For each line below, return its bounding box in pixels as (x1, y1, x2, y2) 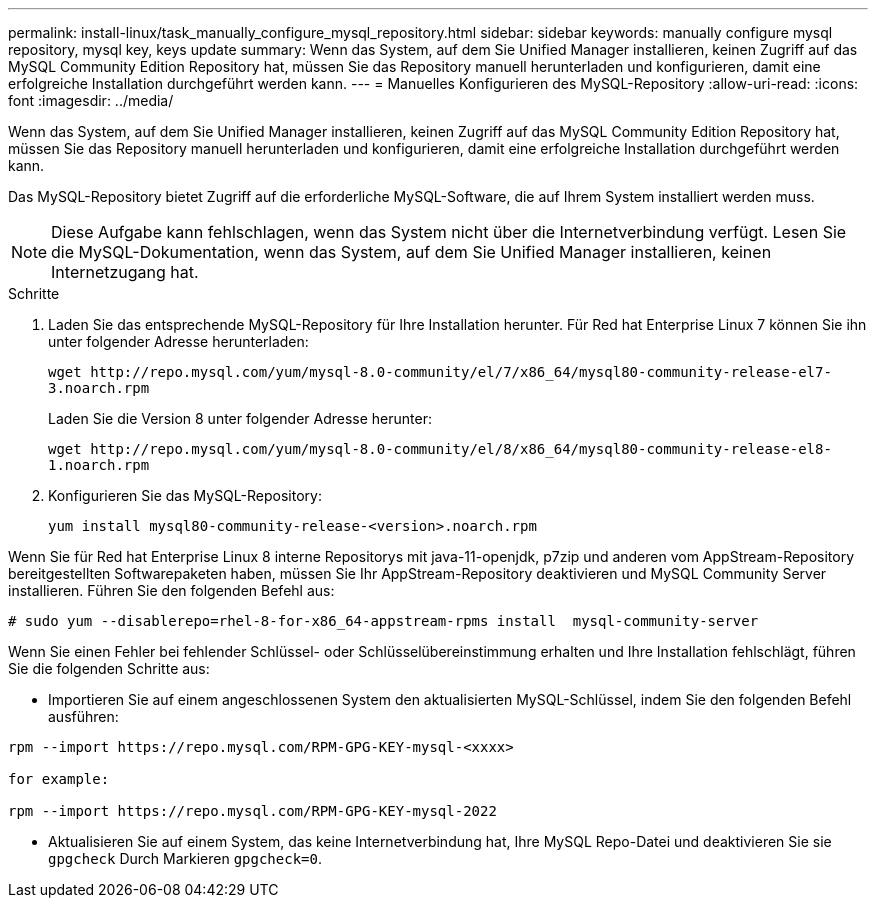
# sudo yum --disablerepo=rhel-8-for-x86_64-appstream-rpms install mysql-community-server (8, 613, 759, 629)
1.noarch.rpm (48, 457, 150, 473)
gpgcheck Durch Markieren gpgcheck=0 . (48, 850, 322, 867)
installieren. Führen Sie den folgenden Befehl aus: (8, 582, 335, 599)
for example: (8, 771, 110, 787)
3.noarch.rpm (48, 380, 150, 396)
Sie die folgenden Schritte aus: (8, 660, 210, 677)
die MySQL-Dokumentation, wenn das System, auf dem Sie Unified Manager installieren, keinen (51, 242, 772, 262)
